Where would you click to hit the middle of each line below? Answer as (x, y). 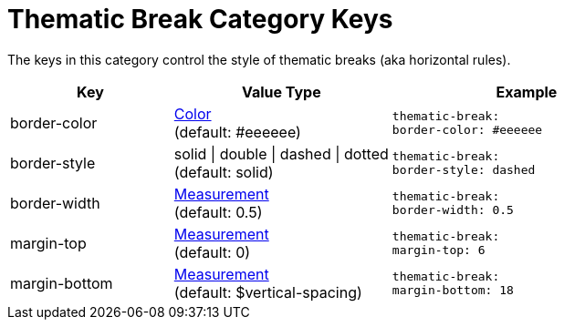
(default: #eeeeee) (237, 132)
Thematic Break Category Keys (200, 19)
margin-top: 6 (439, 250)
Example (527, 92)
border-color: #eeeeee (467, 129)
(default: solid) (224, 172)
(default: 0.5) (218, 212)
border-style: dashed (464, 169)
